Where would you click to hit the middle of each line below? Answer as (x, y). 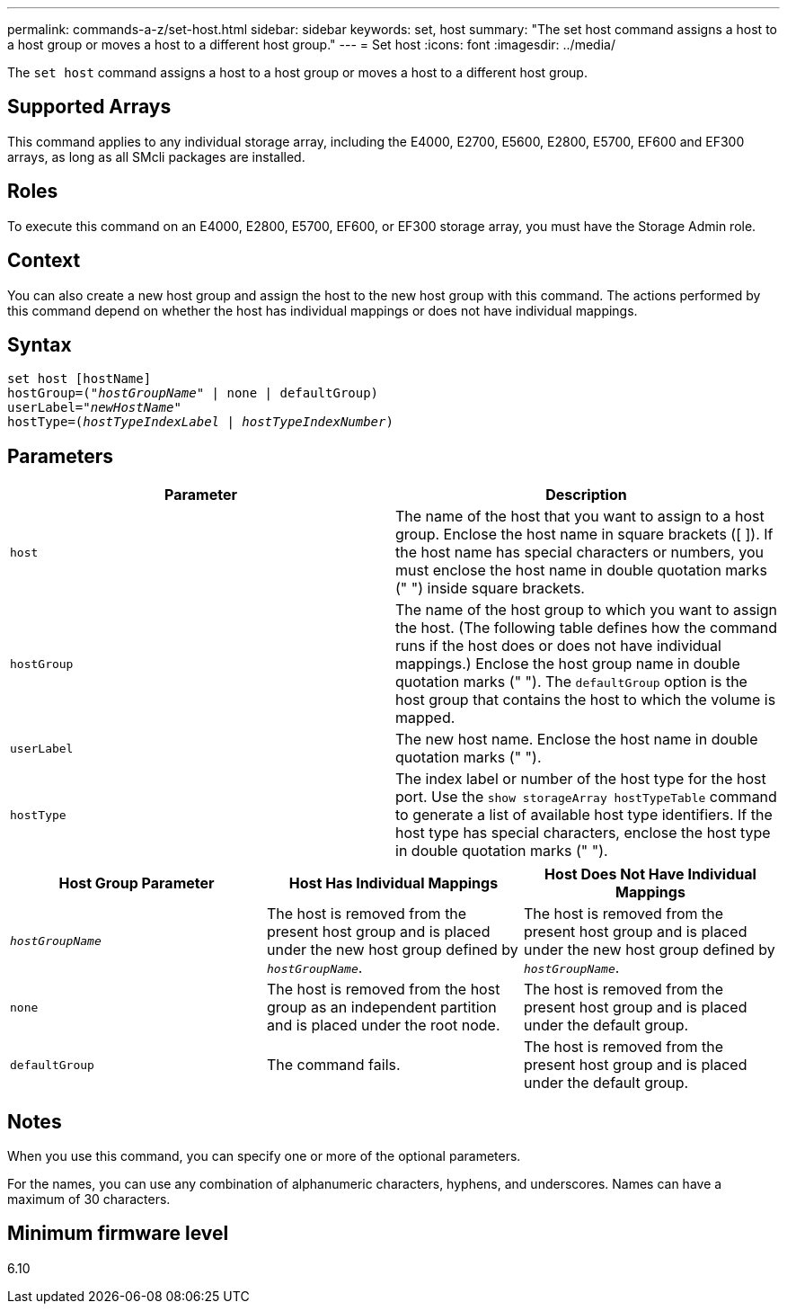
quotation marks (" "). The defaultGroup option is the (571, 682)
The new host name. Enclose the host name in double (577, 740)
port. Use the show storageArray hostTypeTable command (586, 797)
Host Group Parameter (137, 883)
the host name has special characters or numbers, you (579, 553)
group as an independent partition (381, 1008)
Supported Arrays (89, 107)
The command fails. (333, 1065)
